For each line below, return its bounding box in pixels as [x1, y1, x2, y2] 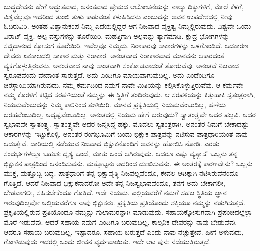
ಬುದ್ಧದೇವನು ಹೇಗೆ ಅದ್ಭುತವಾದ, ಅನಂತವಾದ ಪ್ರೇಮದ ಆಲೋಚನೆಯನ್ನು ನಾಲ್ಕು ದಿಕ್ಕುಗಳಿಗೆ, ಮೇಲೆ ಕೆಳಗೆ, [4, 1, 244, 11]
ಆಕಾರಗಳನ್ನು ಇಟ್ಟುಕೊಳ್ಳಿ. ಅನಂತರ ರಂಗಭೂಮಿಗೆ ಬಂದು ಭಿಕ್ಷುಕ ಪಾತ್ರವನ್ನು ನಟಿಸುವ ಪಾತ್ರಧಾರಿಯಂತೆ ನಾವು [4, 128, 248, 139]
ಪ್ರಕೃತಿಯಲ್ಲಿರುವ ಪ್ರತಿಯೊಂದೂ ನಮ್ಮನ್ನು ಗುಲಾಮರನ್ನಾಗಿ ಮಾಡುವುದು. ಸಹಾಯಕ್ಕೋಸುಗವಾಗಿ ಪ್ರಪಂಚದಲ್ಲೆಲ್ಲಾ [4, 207, 253, 217]
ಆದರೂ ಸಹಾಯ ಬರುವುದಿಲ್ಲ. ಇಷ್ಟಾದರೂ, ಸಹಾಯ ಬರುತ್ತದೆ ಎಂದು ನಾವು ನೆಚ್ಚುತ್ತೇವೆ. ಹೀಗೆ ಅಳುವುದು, [4, 226, 244, 237]
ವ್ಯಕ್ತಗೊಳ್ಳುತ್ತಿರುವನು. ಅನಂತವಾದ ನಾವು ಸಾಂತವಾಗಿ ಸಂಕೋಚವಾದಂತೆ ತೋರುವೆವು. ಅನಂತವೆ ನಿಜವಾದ [4, 60, 239, 70]
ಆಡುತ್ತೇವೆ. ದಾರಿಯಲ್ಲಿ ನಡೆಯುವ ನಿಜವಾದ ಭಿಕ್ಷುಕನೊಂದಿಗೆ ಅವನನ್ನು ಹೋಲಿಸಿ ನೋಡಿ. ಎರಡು [4, 138, 220, 149]
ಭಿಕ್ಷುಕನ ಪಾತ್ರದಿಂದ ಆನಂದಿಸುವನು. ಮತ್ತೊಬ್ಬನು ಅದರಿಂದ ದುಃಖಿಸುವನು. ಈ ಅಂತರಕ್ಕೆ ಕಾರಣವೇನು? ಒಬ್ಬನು [4, 158, 253, 168]
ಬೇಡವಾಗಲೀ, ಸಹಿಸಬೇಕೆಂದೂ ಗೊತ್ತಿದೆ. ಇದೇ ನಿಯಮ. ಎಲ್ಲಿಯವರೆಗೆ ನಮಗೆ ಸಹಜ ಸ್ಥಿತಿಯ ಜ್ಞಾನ [4, 187, 227, 198]
